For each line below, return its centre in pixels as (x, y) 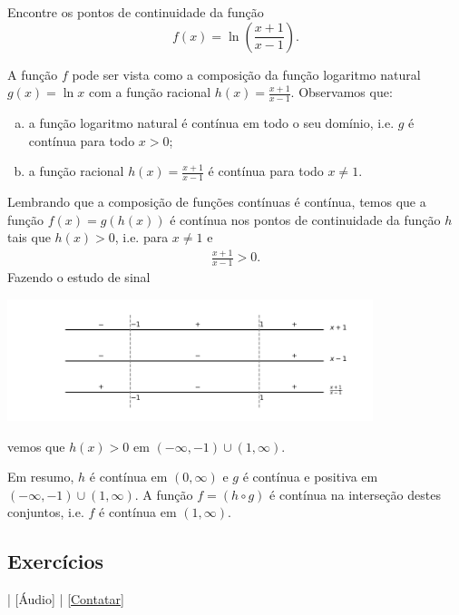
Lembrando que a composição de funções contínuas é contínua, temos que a (217, 202)
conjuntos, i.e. (46, 512)
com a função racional (150, 92)
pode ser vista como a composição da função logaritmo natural (246, 74)
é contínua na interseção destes (355, 494)
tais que (29, 237)
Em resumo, (41, 477)
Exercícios (56, 561)
